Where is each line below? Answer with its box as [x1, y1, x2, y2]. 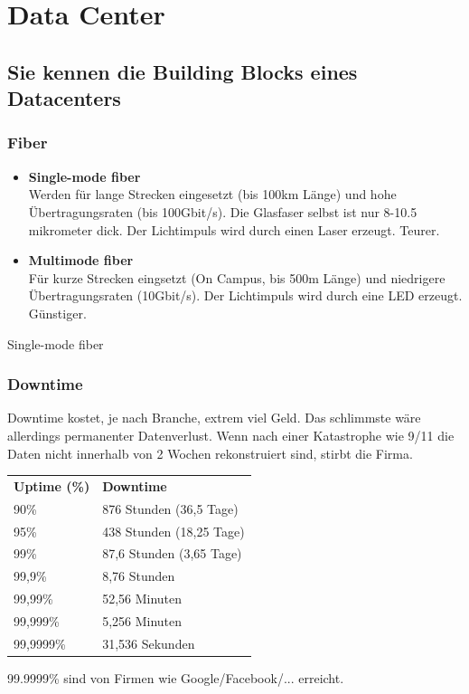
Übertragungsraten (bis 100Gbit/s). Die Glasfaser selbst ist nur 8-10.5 [28, 202, 417, 221]
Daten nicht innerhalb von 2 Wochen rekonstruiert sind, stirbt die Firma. [7, 443, 413, 462]
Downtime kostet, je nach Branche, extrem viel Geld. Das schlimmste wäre [7, 408, 421, 427]
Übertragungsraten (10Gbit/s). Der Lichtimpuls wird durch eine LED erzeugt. [28, 286, 463, 305]
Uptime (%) [14, 476, 90, 495]
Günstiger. [28, 303, 87, 322]
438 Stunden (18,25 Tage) [102, 521, 245, 540]
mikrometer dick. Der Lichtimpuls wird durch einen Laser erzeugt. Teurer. [28, 220, 440, 239]
